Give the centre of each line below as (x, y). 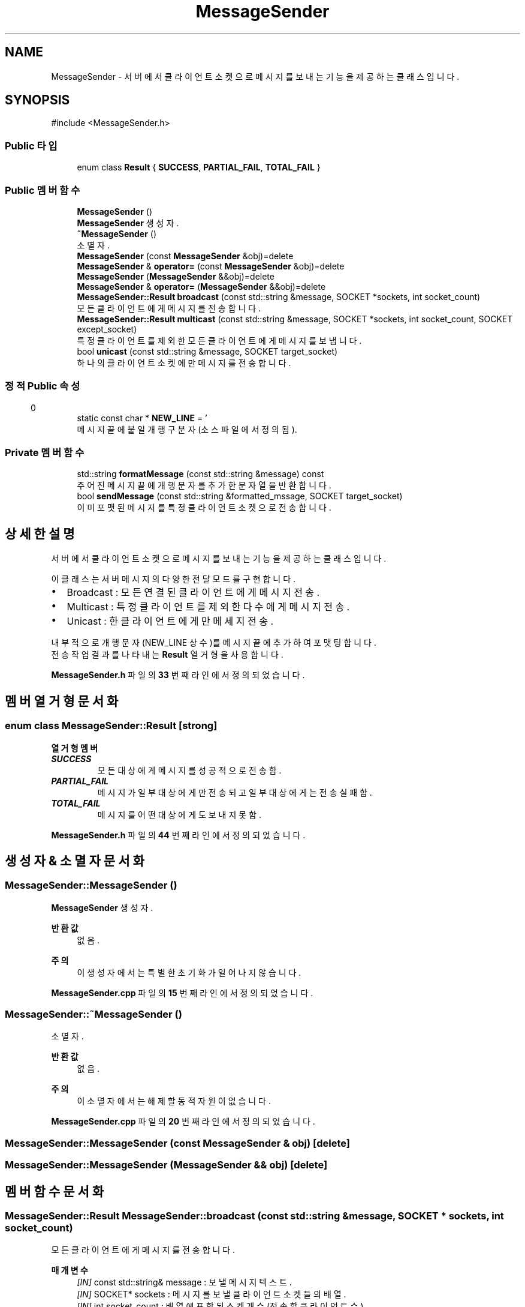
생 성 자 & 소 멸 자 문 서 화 (75, 861)
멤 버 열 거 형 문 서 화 (62, 701)
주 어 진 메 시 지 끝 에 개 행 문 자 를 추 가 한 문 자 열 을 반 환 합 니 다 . (204, 485)
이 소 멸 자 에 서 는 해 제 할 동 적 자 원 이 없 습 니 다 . (174, 1101)
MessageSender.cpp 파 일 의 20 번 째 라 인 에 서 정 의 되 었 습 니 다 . (183, 1122)
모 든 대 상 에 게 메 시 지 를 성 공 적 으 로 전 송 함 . (189, 770)
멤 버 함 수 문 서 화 (55, 1191)
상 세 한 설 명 (40, 533)
